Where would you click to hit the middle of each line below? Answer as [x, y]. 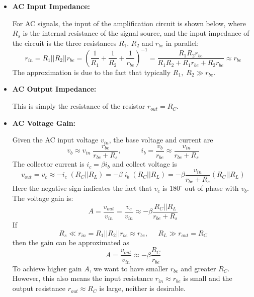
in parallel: [182, 43]
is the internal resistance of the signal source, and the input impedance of [136, 33]
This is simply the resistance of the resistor [79, 106]
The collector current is [48, 164]
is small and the [208, 278]
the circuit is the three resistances [64, 43]
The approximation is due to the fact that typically [92, 72]
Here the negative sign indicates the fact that [82, 188]
